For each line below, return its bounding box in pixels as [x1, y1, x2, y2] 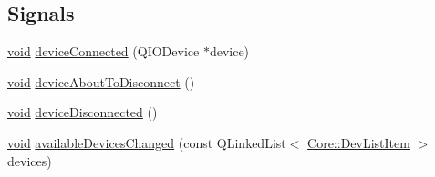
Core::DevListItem [307, 133, 410, 152]
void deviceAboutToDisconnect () [7, 72, 195, 91]
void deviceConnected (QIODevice [7, 42, 200, 61]
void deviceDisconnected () [7, 103, 158, 122]
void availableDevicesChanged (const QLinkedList [7, 133, 286, 152]
